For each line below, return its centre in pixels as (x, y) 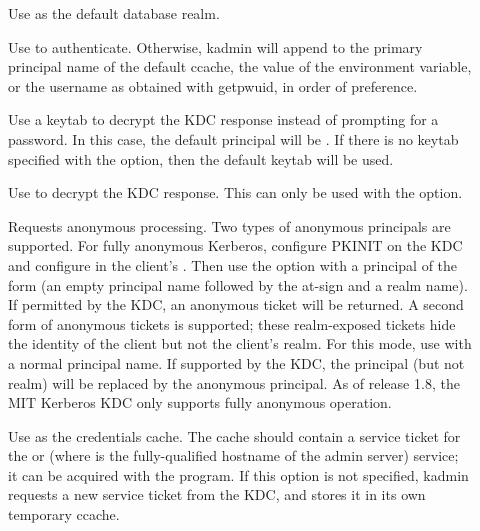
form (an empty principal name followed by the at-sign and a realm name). (238, 284)
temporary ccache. (64, 514)
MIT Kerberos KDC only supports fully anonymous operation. (200, 402)
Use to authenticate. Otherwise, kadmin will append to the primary (215, 46)
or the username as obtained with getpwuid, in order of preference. (213, 85)
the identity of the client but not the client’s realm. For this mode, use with (240, 343)
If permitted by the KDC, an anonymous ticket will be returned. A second (236, 304)
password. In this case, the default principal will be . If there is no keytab (233, 138)
